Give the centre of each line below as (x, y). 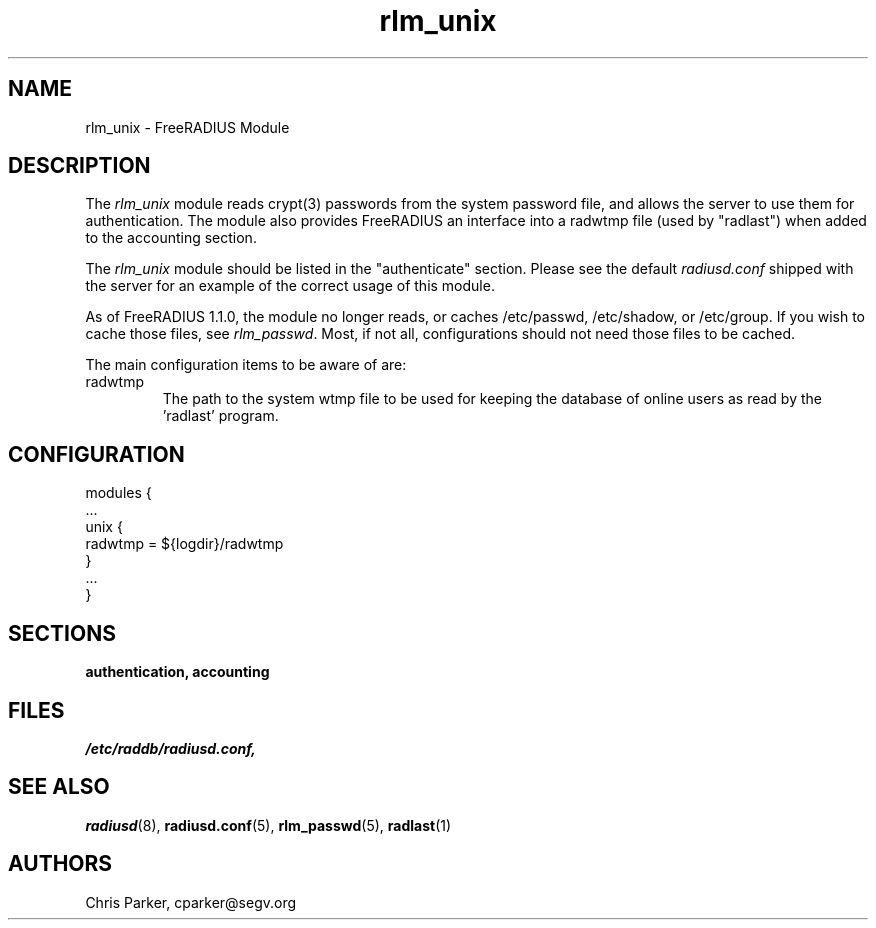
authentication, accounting (177, 672)
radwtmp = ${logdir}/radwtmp (184, 544)
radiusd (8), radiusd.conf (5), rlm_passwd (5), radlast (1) (268, 825)
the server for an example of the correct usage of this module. (290, 286)
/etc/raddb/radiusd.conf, (170, 748)
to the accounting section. (171, 238)
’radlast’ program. (220, 416)
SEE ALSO (59, 787)
